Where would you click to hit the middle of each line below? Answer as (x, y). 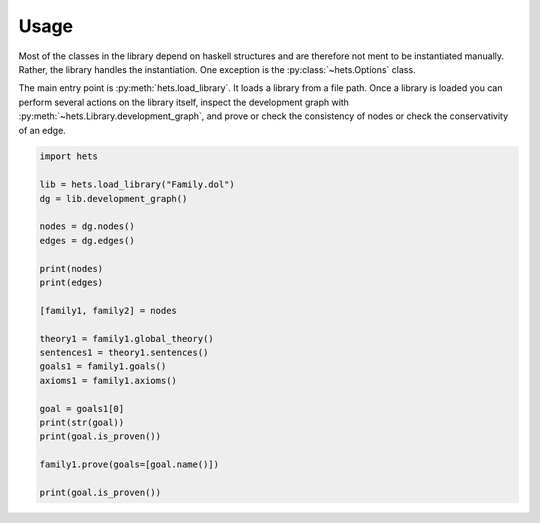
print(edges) (71, 282)
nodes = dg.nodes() (87, 226)
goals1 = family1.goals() (103, 366)
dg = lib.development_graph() (113, 198)
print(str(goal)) (82, 422)
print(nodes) (71, 268)
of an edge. (42, 130)
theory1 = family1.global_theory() (126, 338)
